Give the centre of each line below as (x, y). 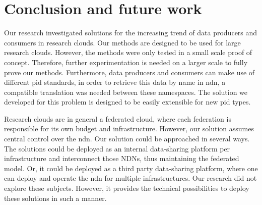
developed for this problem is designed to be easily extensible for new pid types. (127, 102)
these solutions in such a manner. (55, 198)
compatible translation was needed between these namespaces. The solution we (126, 92)
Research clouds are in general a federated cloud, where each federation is (118, 118)
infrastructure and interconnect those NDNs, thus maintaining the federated (122, 158)
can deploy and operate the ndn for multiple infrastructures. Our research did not (130, 178)
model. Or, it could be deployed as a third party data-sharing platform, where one (131, 168)
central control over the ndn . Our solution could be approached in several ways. (127, 139)
